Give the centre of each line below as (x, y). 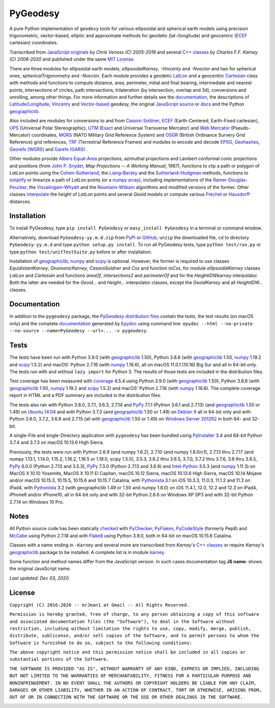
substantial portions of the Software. (59, 659)
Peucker (18, 187)
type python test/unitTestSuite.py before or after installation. (81, 252)
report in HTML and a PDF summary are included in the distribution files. (85, 396)
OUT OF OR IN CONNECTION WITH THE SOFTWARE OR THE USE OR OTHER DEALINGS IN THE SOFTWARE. (126, 697)
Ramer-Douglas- (230, 180)
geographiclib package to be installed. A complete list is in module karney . (87, 552)
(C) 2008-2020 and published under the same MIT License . (72, 59)
